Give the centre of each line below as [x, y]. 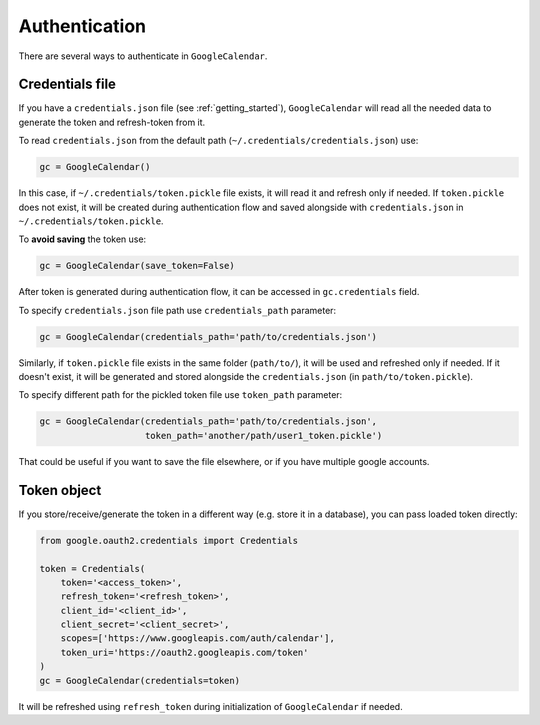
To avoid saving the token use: [82, 239]
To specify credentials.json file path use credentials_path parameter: [177, 310]
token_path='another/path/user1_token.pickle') [264, 435]
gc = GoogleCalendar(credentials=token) [139, 680]
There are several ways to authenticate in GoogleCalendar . [143, 56]
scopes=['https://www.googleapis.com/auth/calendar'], [197, 638]
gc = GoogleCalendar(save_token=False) [137, 266]
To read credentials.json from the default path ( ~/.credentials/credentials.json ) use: [218, 141]
